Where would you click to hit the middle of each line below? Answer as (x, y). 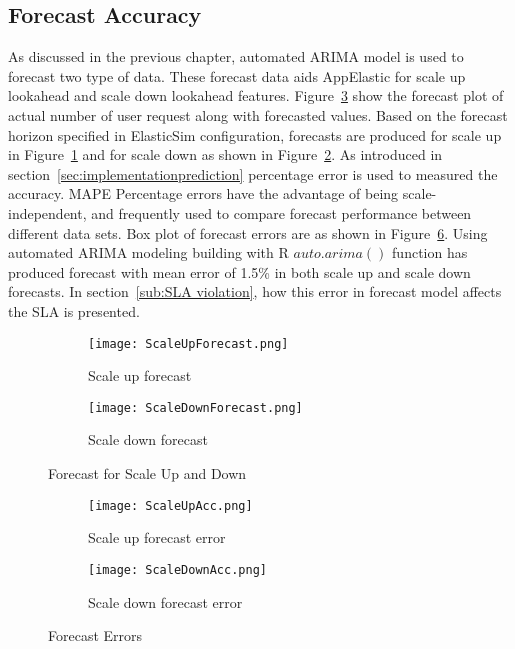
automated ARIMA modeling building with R (148, 252)
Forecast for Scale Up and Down (147, 473)
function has (430, 252)
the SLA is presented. (74, 310)
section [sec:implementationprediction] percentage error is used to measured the (253, 173)
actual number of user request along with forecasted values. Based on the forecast (258, 114)
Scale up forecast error (157, 537)
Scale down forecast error (165, 601)
